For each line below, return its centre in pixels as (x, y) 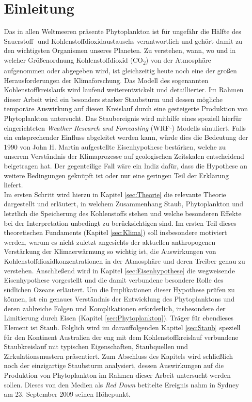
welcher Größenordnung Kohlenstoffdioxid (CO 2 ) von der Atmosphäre (108, 60)
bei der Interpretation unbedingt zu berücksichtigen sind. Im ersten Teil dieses (120, 223)
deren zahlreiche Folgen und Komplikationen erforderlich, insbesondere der (115, 308)
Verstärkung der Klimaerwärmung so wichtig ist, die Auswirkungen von (110, 251)
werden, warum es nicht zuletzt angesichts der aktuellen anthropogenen (110, 242)
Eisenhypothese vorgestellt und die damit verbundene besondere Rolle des (114, 280)
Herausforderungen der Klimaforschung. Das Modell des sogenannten (106, 80)
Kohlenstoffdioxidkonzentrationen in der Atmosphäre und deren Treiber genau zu (125, 260)
